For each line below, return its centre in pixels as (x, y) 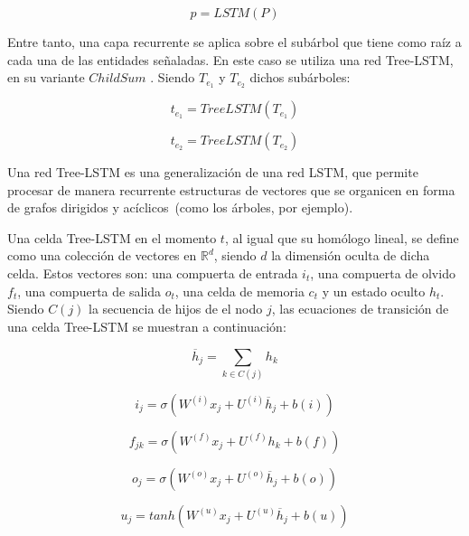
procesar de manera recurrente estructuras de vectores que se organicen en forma (231, 189)
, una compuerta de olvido (383, 273)
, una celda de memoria (239, 291)
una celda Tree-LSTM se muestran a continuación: (147, 326)
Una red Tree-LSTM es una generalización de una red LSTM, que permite (213, 172)
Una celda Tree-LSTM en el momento (112, 237)
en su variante (46, 77)
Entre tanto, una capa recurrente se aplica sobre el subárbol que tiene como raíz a (234, 42)
